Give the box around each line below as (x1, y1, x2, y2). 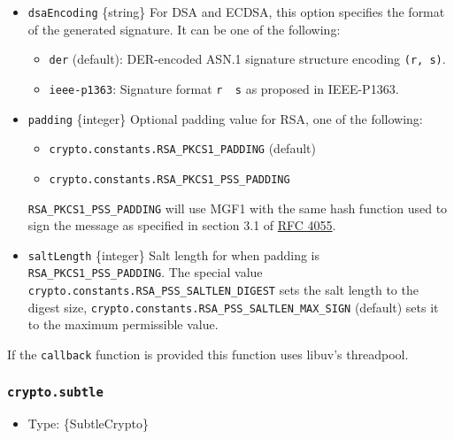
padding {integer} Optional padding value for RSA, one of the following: (27, 109, 423, 127)
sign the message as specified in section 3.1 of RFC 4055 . (27, 216, 336, 235)
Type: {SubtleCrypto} (27, 414, 149, 433)
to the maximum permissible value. (27, 315, 219, 334)
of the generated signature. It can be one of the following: (27, 19, 341, 38)
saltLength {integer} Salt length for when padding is (27, 245, 320, 264)
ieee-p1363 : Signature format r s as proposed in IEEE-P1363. (49, 79, 399, 97)
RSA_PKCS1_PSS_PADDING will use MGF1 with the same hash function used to (27, 198, 448, 217)
